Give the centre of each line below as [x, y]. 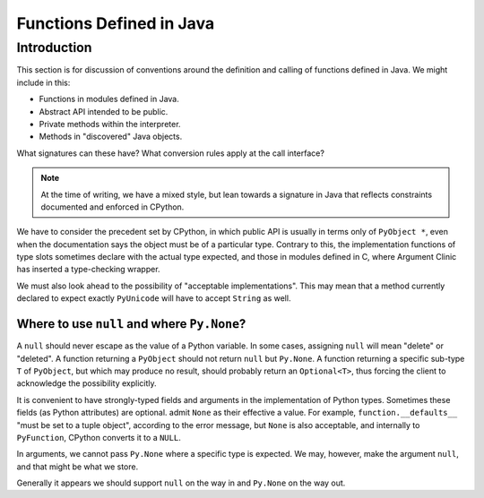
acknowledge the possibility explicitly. [86, 383]
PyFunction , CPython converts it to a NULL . [99, 437]
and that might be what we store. [78, 467]
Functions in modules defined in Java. [109, 99]
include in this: [43, 82]
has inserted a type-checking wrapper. [88, 270]
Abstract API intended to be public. [104, 111]
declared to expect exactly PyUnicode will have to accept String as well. [154, 298]
